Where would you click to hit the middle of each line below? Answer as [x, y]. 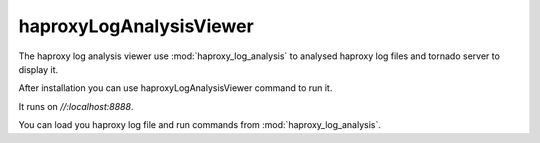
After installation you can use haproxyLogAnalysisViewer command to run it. [175, 88]
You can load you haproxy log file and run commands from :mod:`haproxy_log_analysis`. [200, 125]
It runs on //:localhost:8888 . [76, 106]
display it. [38, 69]
